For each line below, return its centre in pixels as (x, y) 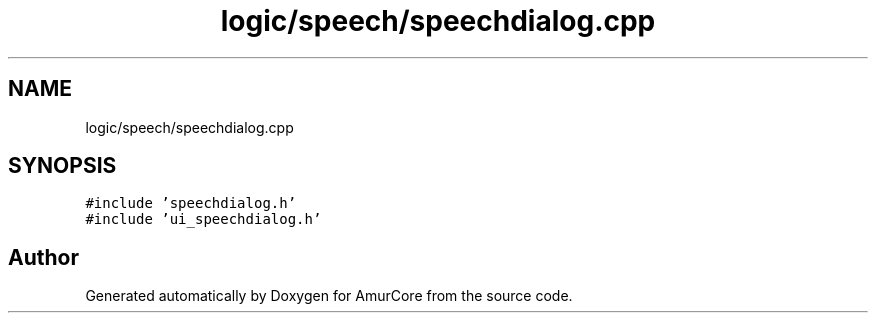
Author (43, 257)
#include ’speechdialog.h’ (191, 203)
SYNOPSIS (62, 166)
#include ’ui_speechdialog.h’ (203, 219)
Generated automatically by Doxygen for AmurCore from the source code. (329, 296)
